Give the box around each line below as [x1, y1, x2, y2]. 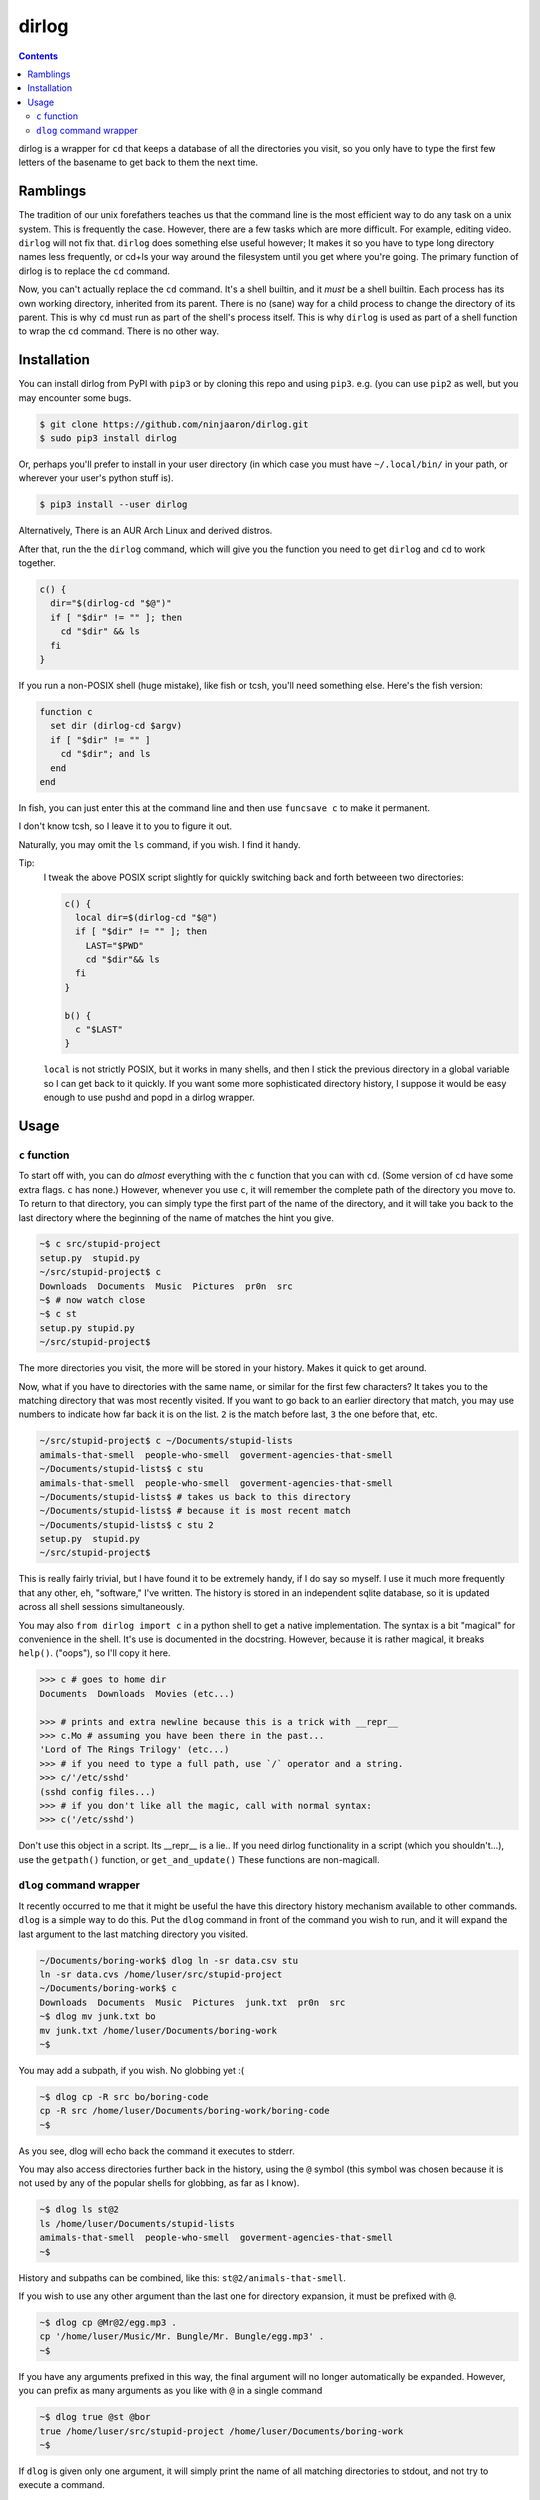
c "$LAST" [75, 1024, 124, 1035]
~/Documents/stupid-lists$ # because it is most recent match [39, 1505, 351, 1517]
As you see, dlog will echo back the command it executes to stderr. [18, 2145, 295, 2157]
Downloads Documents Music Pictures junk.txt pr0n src [39, 1996, 346, 2008]
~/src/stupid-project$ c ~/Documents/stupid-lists [39, 1435, 294, 1447]
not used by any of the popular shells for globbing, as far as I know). [18, 2177, 300, 2189]
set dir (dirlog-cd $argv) [50, 720, 183, 732]
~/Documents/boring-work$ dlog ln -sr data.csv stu [39, 1955, 299, 1966]
